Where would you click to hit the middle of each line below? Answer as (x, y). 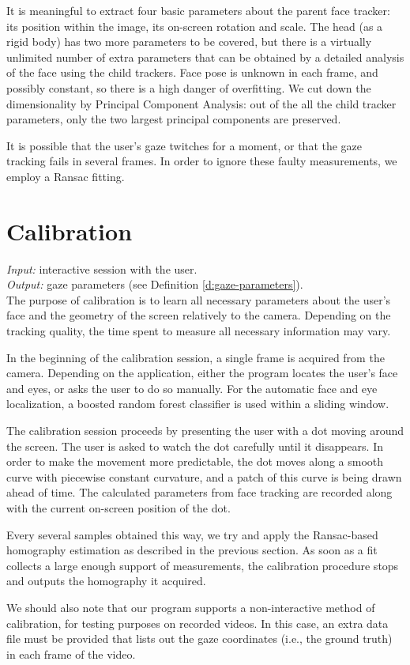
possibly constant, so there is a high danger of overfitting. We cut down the (189, 87)
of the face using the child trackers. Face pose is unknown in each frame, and (192, 72)
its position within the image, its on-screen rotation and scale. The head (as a (195, 26)
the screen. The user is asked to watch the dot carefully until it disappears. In (195, 446)
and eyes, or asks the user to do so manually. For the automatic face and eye (192, 388)
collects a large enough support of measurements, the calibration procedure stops (203, 565)
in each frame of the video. (71, 654)
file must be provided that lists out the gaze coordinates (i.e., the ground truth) (199, 639)
